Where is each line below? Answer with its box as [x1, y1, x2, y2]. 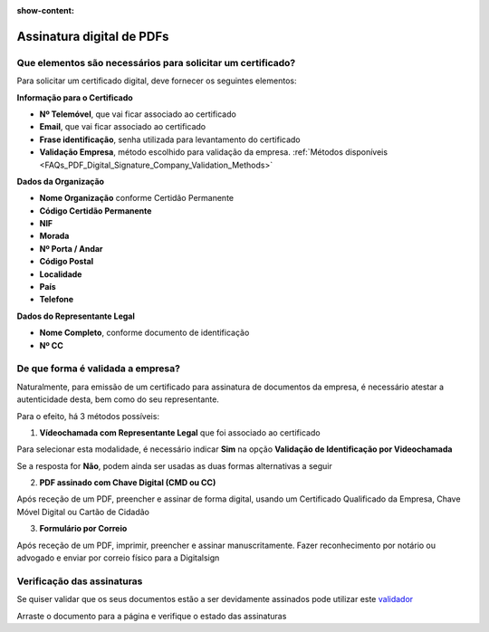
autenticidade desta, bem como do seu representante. [16, 394, 219, 405]
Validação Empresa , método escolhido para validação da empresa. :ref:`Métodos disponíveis [39, 147, 388, 158]
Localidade [39, 268, 82, 280]
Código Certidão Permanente [39, 205, 152, 216]
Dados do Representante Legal [16, 311, 136, 321]
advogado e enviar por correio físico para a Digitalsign [16, 552, 220, 563]
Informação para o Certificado [16, 91, 133, 103]
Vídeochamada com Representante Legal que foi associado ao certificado [39, 426, 321, 438]
